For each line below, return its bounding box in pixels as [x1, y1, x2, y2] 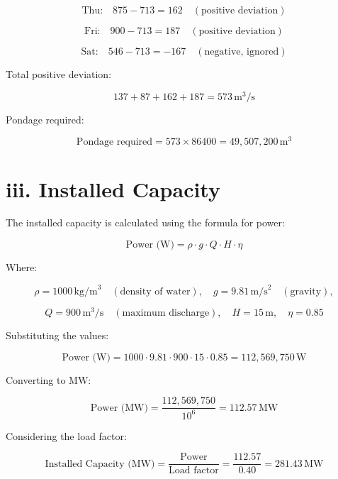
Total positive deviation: [6, 67, 112, 81]
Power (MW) [90, 402, 148, 413]
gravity [290, 287, 322, 297]
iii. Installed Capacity [6, 174, 220, 203]
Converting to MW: [6, 372, 91, 387]
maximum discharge [122, 308, 210, 319]
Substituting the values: [6, 328, 109, 343]
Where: [6, 260, 37, 275]
